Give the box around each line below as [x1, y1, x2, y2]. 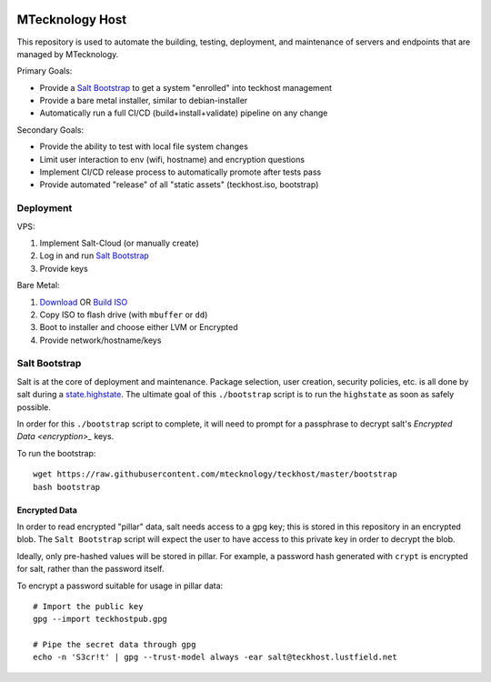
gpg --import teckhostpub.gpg [33, 614, 168, 625]
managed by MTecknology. [16, 48, 119, 59]
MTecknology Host [16, 12, 127, 27]
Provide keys [39, 263, 88, 274]
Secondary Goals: [16, 124, 85, 135]
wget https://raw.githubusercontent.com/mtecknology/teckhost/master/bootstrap [33, 469, 397, 479]
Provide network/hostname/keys [39, 335, 162, 346]
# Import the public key [33, 601, 144, 611]
